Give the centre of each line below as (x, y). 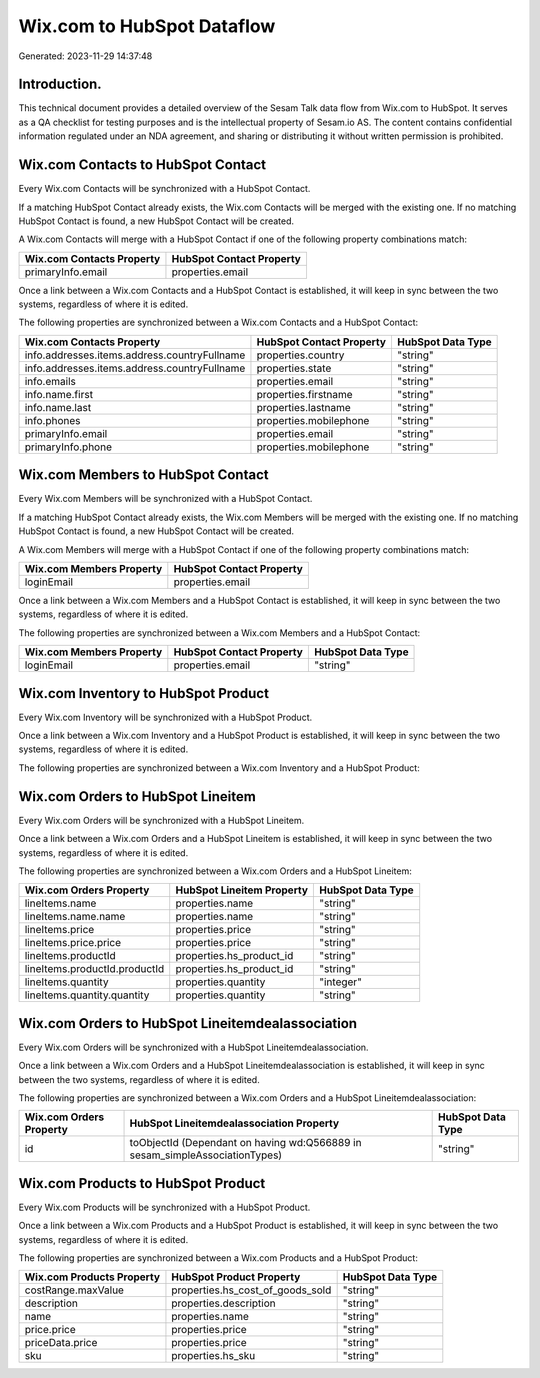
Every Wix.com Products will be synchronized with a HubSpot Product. (164, 1207)
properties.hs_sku (213, 1356)
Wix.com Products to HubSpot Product (142, 1183)
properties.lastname (304, 407)
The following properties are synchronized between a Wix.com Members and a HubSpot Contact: (219, 632)
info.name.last (58, 407)
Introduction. (60, 84)
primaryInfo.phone (68, 447)
